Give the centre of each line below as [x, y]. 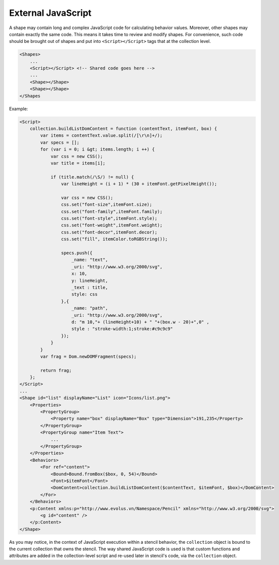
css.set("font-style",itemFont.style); [109, 219]
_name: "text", [90, 260]
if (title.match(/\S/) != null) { [92, 177]
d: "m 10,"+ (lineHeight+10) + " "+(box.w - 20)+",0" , [140, 322]
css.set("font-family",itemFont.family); [112, 211]
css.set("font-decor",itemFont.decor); [109, 232]
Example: [18, 109]
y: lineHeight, [90, 281]
